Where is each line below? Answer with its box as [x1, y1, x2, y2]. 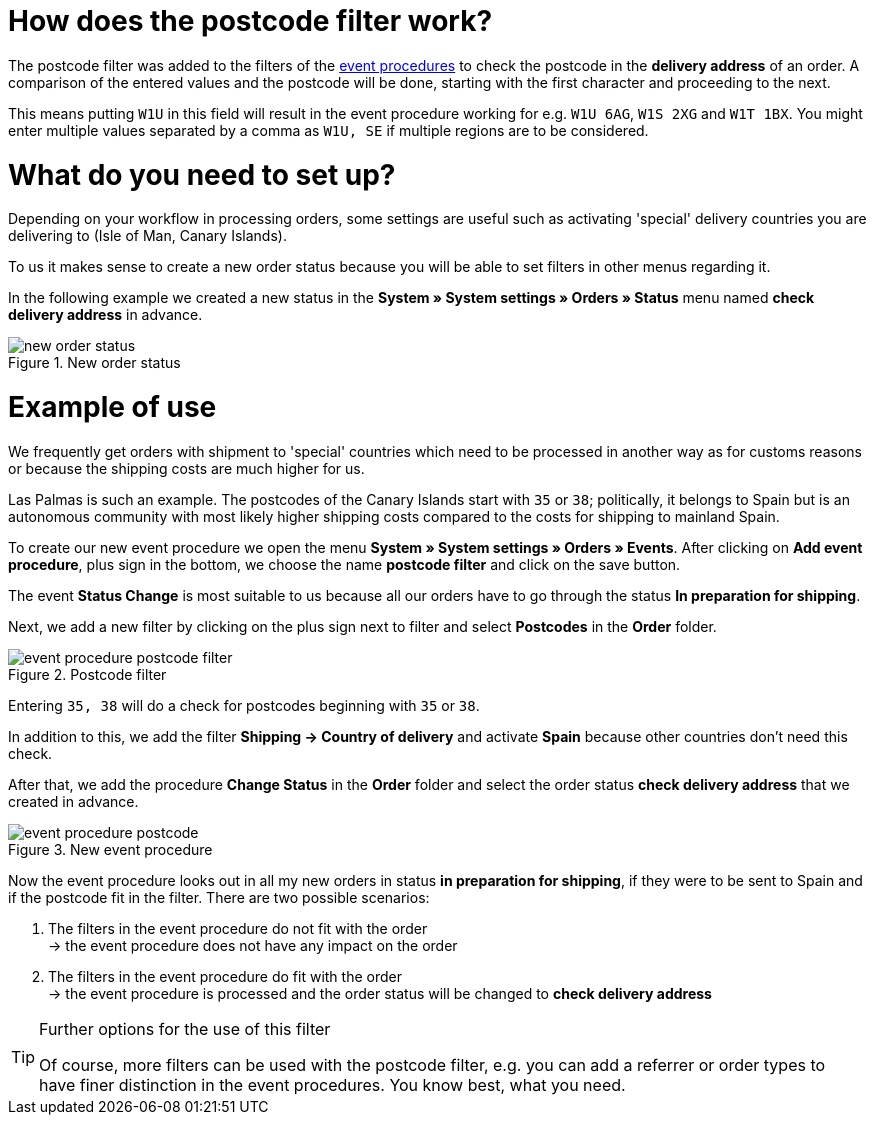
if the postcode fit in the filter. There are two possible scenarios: [8, 888, 430, 906]
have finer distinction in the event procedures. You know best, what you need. [39, 1074, 626, 1095]
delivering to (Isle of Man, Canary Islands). [8, 227, 287, 245]
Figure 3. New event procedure [8, 840, 213, 858]
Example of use [8, 390, 217, 424]
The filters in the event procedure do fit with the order [48, 967, 402, 985]
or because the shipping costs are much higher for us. [8, 459, 365, 477]
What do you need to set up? [8, 157, 396, 192]
